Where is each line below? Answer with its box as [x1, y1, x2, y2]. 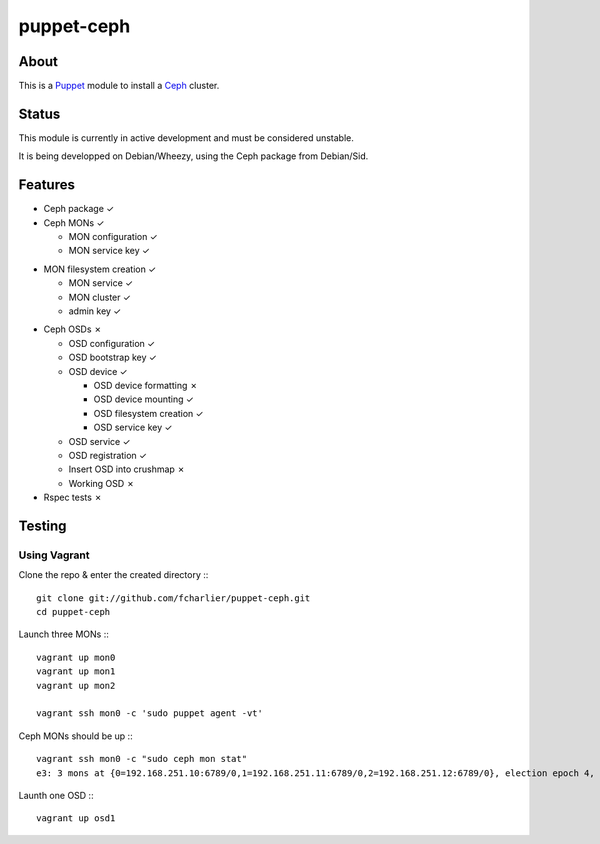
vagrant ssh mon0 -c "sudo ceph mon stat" [36, 753, 248, 765]
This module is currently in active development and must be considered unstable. [18, 131, 355, 144]
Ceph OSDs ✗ [43, 323, 102, 335]
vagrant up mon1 [36, 666, 116, 677]
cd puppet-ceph [36, 606, 111, 618]
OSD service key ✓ [93, 421, 173, 434]
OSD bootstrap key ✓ [68, 351, 157, 364]
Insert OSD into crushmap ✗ [68, 463, 186, 475]
